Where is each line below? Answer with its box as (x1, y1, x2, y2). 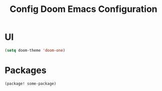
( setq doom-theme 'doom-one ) (4, 48, 65, 53)
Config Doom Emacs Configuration (9, 3, 158, 15)
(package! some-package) (4, 81, 56, 86)
